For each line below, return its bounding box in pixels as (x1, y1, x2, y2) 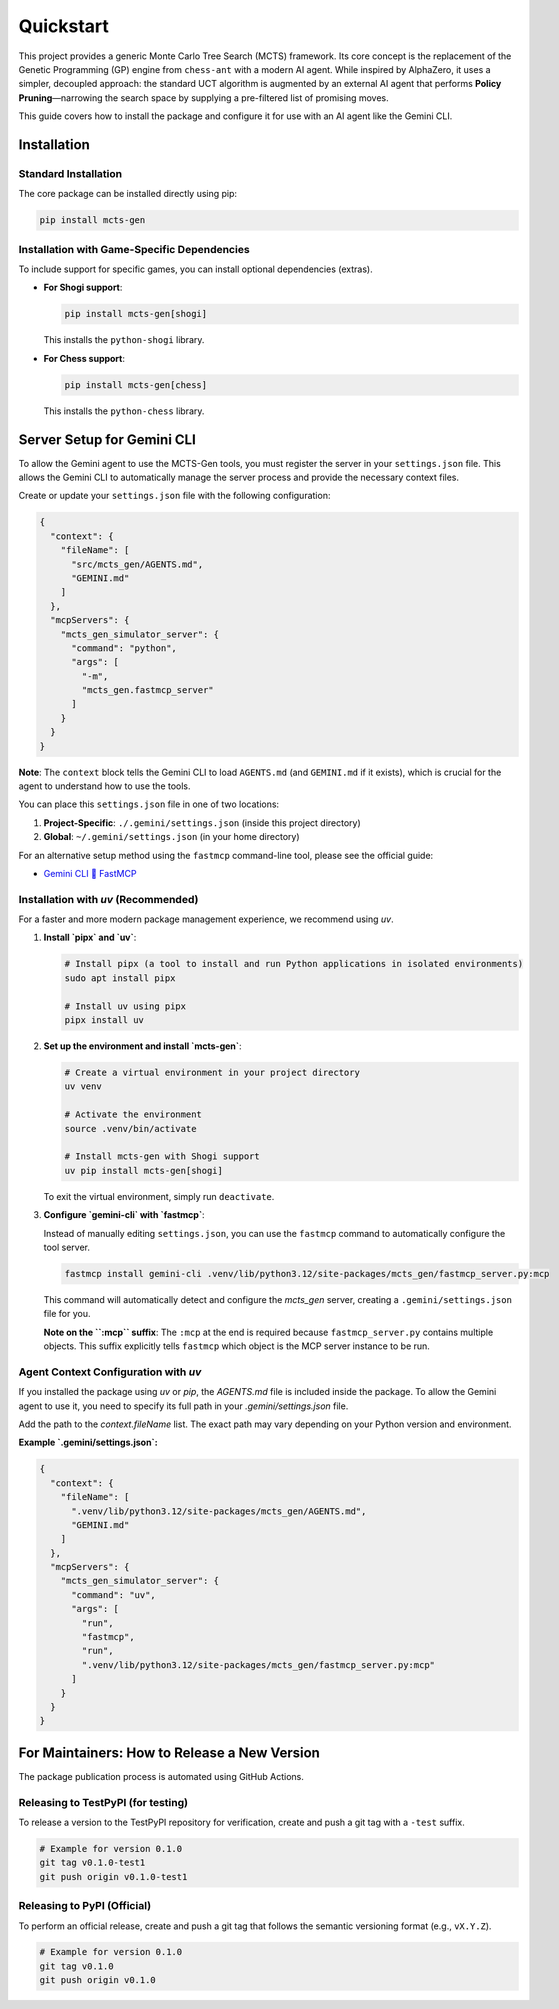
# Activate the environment (64, 1109, 202, 1120)
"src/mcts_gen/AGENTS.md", (71, 558, 204, 570)
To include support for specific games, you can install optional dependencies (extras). (18, 263, 374, 275)
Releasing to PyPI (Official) (18, 1899, 152, 1913)
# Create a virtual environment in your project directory (64, 1067, 360, 1078)
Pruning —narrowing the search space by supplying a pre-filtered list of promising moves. (18, 91, 389, 104)
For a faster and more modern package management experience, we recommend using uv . (18, 913, 394, 925)
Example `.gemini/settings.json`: (18, 1436, 159, 1449)
